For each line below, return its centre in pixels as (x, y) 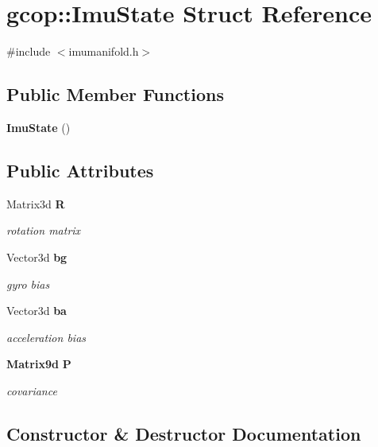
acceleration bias (46, 337)
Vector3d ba (37, 311)
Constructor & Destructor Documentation (184, 433)
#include (29, 51)
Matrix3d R (36, 203)
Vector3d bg (37, 257)
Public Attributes (80, 170)
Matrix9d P (39, 364)
